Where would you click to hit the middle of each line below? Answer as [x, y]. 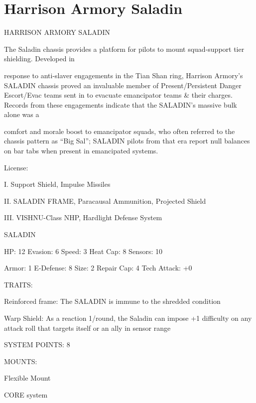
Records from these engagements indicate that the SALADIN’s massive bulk [121, 104]
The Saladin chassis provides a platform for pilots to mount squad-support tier [124, 49]
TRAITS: [18, 284]
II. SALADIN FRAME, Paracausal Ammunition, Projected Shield [105, 201]
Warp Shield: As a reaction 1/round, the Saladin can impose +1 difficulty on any [128, 318]
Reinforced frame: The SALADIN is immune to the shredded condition [112, 301]
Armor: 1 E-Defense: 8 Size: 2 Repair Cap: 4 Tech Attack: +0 [98, 268]
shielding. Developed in [39, 59]
